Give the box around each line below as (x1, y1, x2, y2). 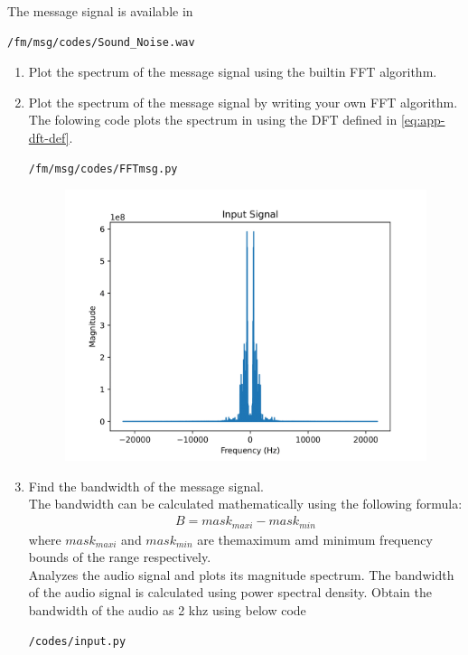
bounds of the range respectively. (28, 547, 211, 566)
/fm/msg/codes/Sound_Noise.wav (7, 35, 195, 49)
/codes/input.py (28, 634, 126, 648)
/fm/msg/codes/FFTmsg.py (28, 162, 178, 175)
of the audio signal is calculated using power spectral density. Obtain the (28, 583, 432, 602)
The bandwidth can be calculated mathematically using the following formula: (28, 494, 463, 513)
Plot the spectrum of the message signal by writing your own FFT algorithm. (28, 92, 458, 111)
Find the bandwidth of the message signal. (28, 476, 265, 495)
